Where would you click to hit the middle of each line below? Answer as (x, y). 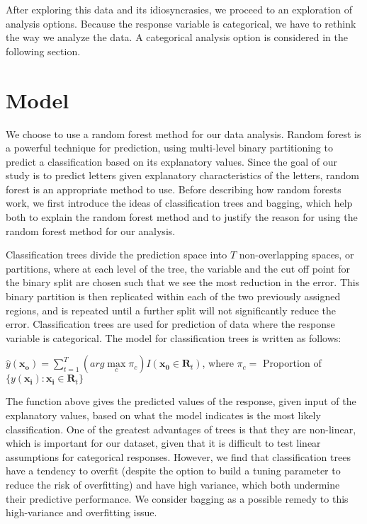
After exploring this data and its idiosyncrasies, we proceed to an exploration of (179, 9)
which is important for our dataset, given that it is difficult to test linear (163, 443)
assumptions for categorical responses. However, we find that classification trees (178, 456)
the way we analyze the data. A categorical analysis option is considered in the (177, 37)
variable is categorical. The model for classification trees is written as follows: (174, 337)
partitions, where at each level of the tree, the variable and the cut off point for (178, 268)
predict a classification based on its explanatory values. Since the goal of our (171, 161)
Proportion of (292, 363)
